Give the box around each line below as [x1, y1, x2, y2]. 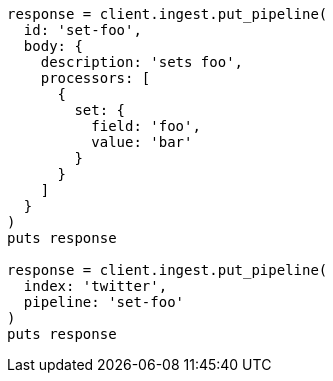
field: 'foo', [91, 118, 201, 134]
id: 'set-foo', [23, 22, 142, 38]
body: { [23, 38, 83, 54]
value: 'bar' [91, 134, 193, 150]
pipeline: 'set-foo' [23, 294, 185, 310]
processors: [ [40, 70, 151, 86]
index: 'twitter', [23, 278, 168, 294]
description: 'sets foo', [40, 54, 244, 70]
